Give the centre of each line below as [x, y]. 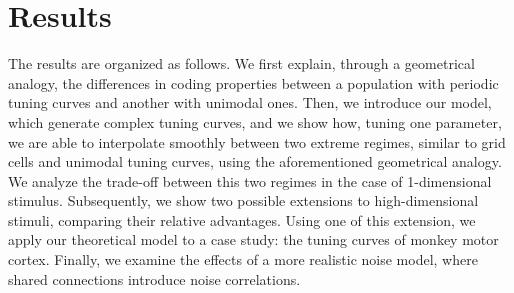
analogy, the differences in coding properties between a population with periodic [253, 82]
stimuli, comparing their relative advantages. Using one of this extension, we [242, 219]
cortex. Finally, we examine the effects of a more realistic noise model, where [243, 259]
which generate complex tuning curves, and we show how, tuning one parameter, [255, 121]
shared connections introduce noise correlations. [154, 278]
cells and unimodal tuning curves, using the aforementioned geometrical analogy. [255, 161]
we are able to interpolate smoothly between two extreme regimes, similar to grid [257, 141]
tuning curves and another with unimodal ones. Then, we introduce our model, [250, 102]
